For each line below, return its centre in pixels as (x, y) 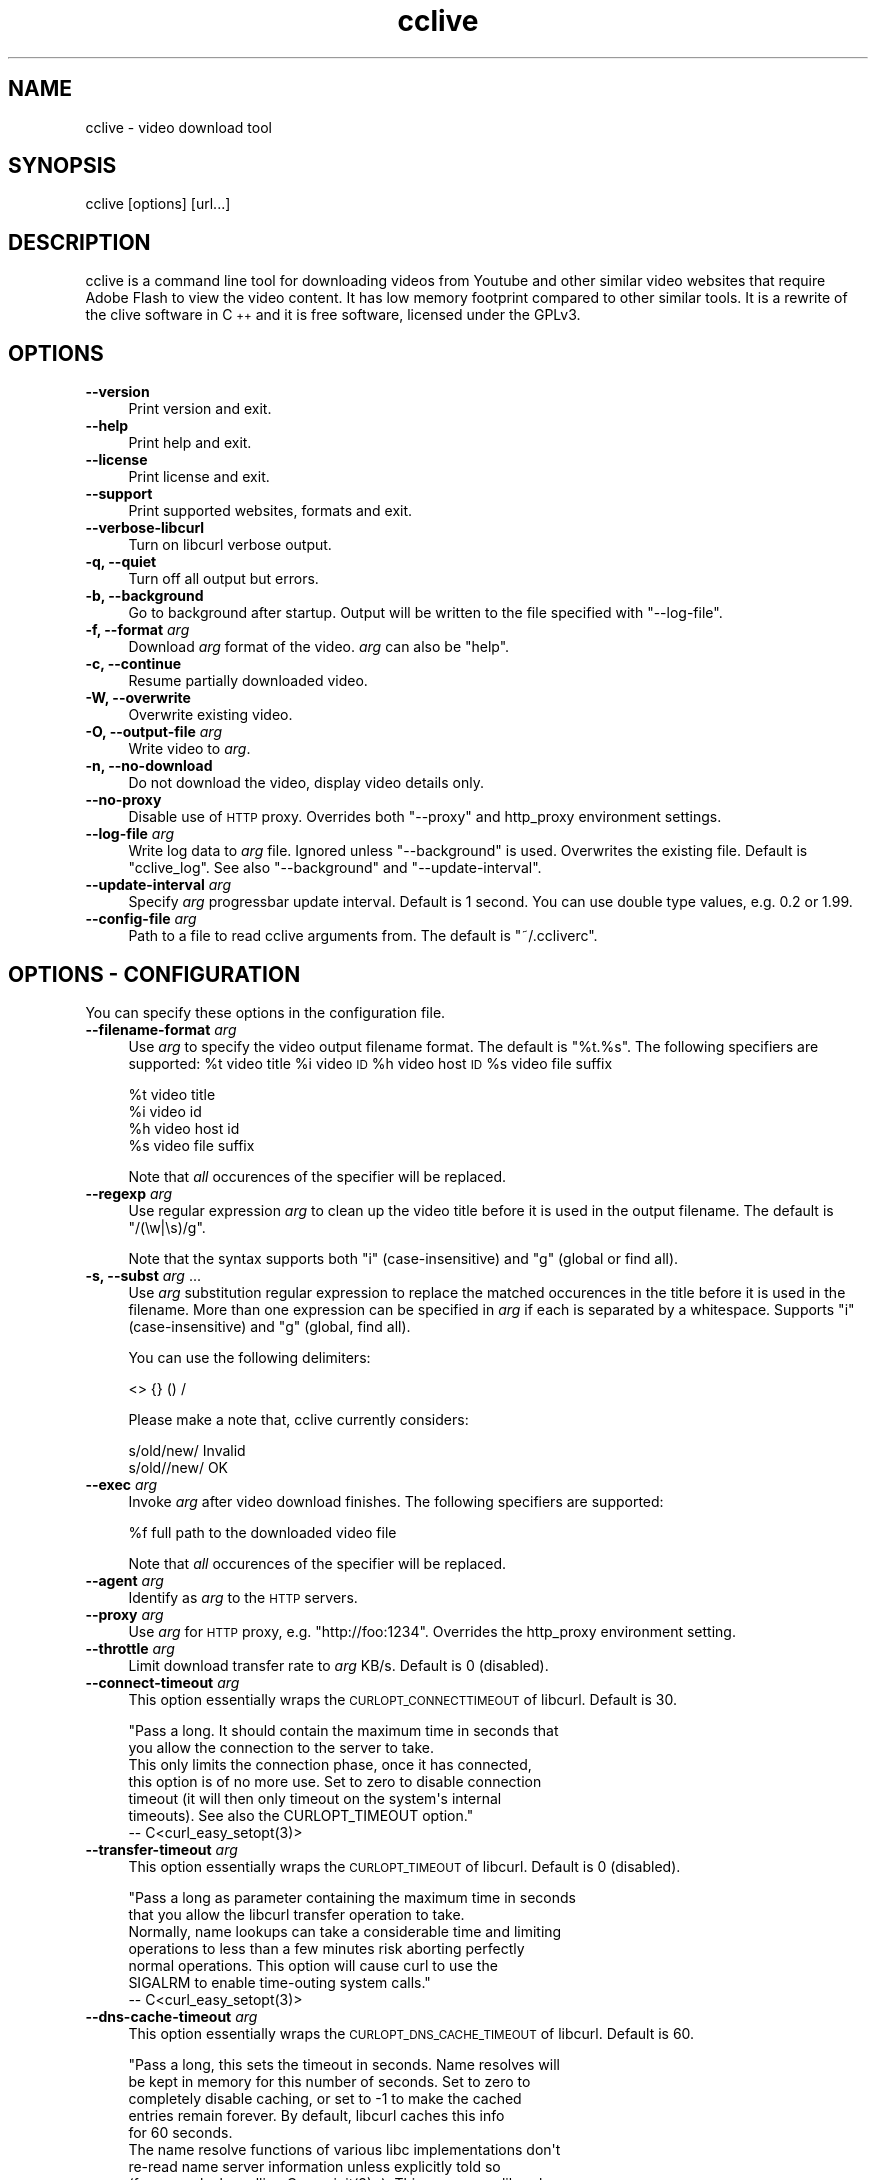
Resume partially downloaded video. (248, 681)
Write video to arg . (189, 749)
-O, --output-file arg (153, 732)
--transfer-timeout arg (161, 1849)
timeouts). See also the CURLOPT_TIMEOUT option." (301, 1815)
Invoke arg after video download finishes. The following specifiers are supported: (396, 1501)
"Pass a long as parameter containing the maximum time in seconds (352, 1897)
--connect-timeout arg (162, 1682)
